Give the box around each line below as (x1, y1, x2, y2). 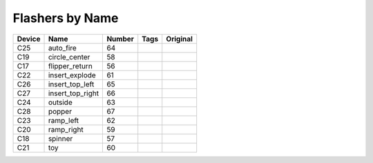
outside (48, 97, 73, 107)
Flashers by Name (12, 10, 119, 26)
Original (166, 34, 193, 44)
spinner (48, 133, 73, 143)
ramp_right (48, 124, 84, 134)
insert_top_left (48, 79, 95, 89)
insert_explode (48, 70, 96, 79)
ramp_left (48, 115, 79, 125)
